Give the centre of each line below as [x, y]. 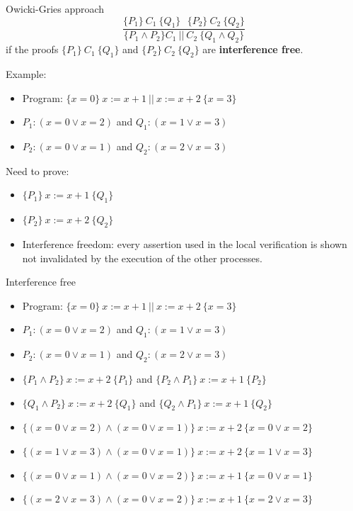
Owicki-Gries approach [55, 9]
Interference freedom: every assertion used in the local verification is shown [185, 243]
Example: [26, 74]
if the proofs [32, 49]
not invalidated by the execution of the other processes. [142, 258]
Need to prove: [37, 170]
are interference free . [253, 49]
